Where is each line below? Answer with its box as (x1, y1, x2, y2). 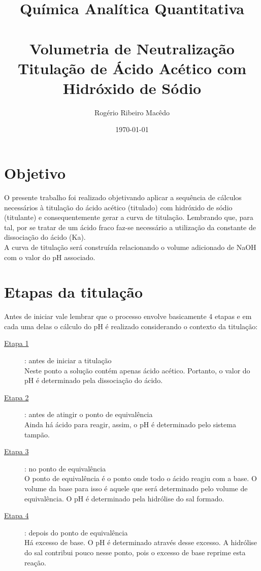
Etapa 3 (4, 446, 29, 457)
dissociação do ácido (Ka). (4, 232, 86, 242)
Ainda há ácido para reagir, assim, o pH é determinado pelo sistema (24, 419, 236, 430)
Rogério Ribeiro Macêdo (94, 107, 170, 117)
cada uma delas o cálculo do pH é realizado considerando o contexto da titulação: (4, 321, 258, 331)
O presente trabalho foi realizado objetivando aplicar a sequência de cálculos (4, 192, 242, 202)
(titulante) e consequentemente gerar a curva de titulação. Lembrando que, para (4, 212, 253, 223)
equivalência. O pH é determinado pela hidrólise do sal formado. (24, 493, 224, 503)
